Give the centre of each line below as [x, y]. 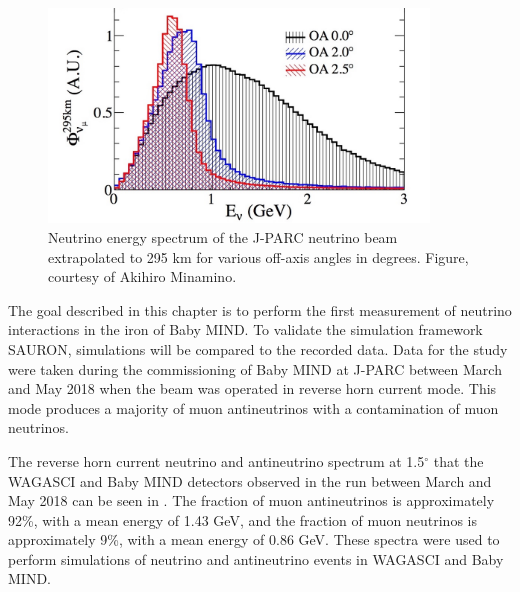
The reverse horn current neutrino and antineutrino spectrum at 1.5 [216, 460]
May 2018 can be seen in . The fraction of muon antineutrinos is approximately [251, 500]
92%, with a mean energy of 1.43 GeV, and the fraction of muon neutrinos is [242, 519]
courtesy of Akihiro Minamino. [142, 276]
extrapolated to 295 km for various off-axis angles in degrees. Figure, [258, 256]
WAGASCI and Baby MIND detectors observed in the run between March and [250, 480]
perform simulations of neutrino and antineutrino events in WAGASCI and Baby [256, 558]
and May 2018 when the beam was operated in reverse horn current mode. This [252, 388]
